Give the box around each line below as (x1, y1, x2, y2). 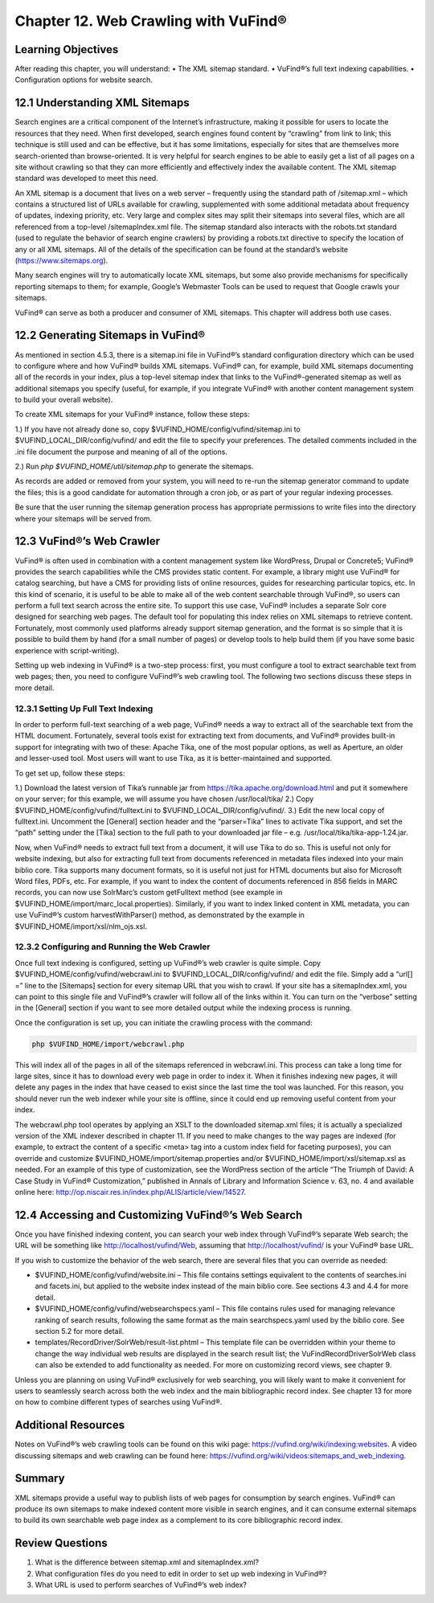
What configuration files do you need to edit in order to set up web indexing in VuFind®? (35, 1568, 327, 1578)
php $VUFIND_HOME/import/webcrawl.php (31, 1039, 185, 1049)
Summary (14, 1471, 65, 1486)
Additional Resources (14, 1418, 125, 1432)
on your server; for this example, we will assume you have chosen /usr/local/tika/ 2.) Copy (14, 794, 314, 804)
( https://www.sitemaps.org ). (14, 256, 108, 265)
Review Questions (14, 1536, 108, 1550)
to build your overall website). (14, 395, 113, 405)
